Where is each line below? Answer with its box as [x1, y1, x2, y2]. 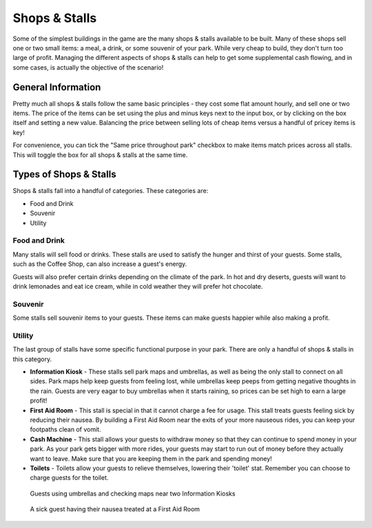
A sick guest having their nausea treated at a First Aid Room [30, 505, 200, 514]
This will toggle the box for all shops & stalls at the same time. [12, 150, 188, 159]
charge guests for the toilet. [30, 474, 109, 482]
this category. [12, 355, 52, 363]
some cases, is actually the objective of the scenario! [12, 63, 164, 72]
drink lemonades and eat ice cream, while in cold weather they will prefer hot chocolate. [12, 282, 263, 290]
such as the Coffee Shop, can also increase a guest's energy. [12, 260, 187, 268]
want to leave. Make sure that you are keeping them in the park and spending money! [30, 454, 272, 463]
